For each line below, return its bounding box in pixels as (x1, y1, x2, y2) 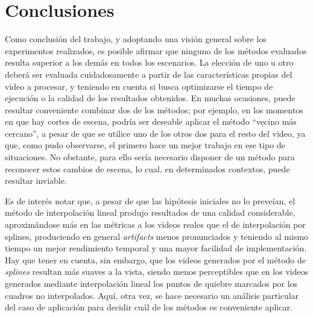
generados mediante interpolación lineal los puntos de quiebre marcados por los (5, 277, 298, 289)
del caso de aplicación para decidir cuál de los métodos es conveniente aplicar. (5, 301, 292, 313)
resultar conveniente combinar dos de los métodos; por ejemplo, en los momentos (5, 103, 303, 116)
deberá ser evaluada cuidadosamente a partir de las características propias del (5, 67, 292, 80)
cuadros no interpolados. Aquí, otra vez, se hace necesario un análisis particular (5, 289, 299, 301)
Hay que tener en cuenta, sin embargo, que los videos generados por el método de (5, 253, 306, 266)
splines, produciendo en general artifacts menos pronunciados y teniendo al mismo (5, 230, 309, 242)
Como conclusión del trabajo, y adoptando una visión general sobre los (5, 33, 267, 45)
